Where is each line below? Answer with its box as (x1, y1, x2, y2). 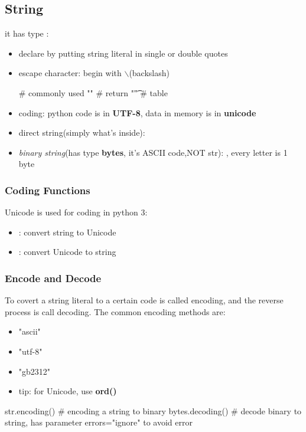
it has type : (5, 27, 49, 40)
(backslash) (129, 67, 170, 79)
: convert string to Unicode (18, 225, 116, 238)
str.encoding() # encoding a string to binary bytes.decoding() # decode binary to (5, 404, 302, 417)
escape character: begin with (18, 67, 122, 79)
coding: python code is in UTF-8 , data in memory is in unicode (18, 106, 256, 119)
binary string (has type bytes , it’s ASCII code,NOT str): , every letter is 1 (18, 146, 288, 158)
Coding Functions (5, 182, 90, 197)
